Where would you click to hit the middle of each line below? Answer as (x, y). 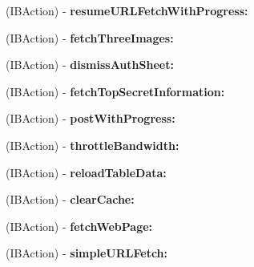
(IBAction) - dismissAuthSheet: (90, 65)
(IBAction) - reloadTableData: (86, 172)
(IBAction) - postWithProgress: (91, 118)
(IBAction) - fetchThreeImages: (90, 37)
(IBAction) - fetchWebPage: (79, 226)
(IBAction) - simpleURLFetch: (87, 253)
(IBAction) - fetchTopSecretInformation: (115, 91)
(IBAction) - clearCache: (70, 199)
